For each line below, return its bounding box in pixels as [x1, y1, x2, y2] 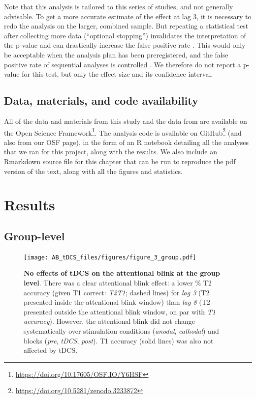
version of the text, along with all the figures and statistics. [4, 166, 183, 176]
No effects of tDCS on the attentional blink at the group [24, 268, 220, 278]
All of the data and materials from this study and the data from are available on [4, 115, 247, 126]
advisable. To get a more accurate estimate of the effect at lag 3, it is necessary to [4, 11, 252, 21]
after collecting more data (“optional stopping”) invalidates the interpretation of [4, 30, 246, 40]
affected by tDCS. [24, 345, 78, 355]
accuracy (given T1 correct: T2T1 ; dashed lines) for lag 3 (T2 [24, 287, 210, 297]
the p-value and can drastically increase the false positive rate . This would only [4, 40, 246, 50]
